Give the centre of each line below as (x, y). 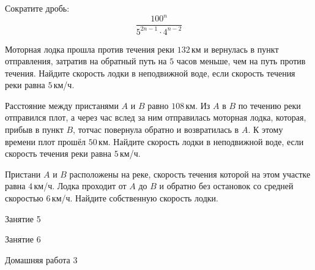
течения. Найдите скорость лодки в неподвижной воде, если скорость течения (150, 73)
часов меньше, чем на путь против (241, 61)
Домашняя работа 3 (41, 259)
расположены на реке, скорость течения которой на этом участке (190, 174)
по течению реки (269, 105)
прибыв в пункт (34, 129)
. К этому (265, 129)
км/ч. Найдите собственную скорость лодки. (135, 198)
